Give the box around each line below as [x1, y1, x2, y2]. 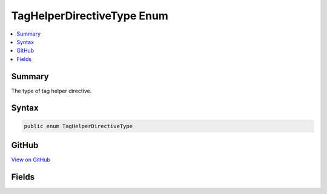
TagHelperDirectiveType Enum [11, 9, 169, 22]
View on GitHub [11, 156, 51, 163]
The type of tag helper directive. [11, 87, 92, 94]
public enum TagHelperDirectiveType [24, 123, 133, 129]
